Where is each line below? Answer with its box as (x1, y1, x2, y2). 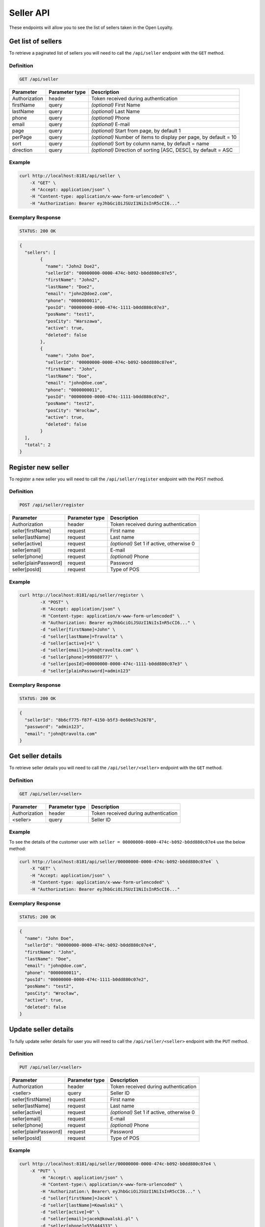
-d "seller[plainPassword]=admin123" (40, 668, 131, 673)
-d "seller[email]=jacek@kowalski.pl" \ (40, 1216, 139, 1222)
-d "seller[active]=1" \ (40, 640, 100, 646)
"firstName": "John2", (45, 277, 100, 283)
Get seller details (9, 752, 62, 760)
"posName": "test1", (45, 312, 95, 317)
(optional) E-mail (91, 121, 130, 128)
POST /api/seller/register (19, 502, 84, 508)
